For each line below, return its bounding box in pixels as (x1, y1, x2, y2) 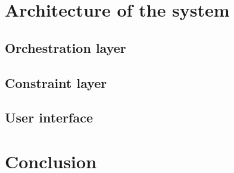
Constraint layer (5, 73, 107, 92)
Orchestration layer (5, 38, 126, 56)
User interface (5, 108, 93, 127)
